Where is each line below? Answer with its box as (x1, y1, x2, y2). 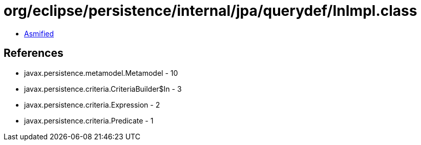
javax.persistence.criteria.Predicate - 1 (24, 116, 154, 125)
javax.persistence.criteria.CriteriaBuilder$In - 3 (24, 84, 182, 93)
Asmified (24, 29, 54, 38)
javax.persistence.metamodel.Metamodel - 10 (24, 68, 178, 77)
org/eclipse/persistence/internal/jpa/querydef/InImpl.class (4, 2, 417, 19)
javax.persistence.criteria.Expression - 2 (24, 100, 160, 109)
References (4, 47, 64, 60)
